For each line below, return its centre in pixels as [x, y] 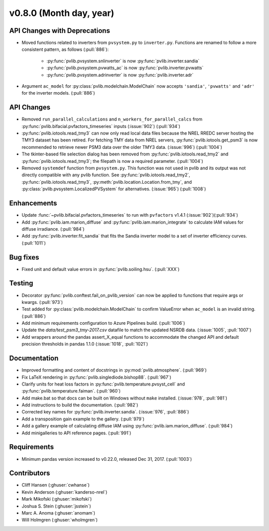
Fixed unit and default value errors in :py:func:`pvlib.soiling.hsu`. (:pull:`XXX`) [101, 269]
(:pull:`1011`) [34, 243]
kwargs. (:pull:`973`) [42, 302]
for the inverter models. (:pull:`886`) [58, 93]
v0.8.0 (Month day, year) [62, 13]
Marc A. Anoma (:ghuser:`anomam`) [59, 513]
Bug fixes [24, 257]
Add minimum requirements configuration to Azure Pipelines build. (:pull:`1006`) [103, 323]
